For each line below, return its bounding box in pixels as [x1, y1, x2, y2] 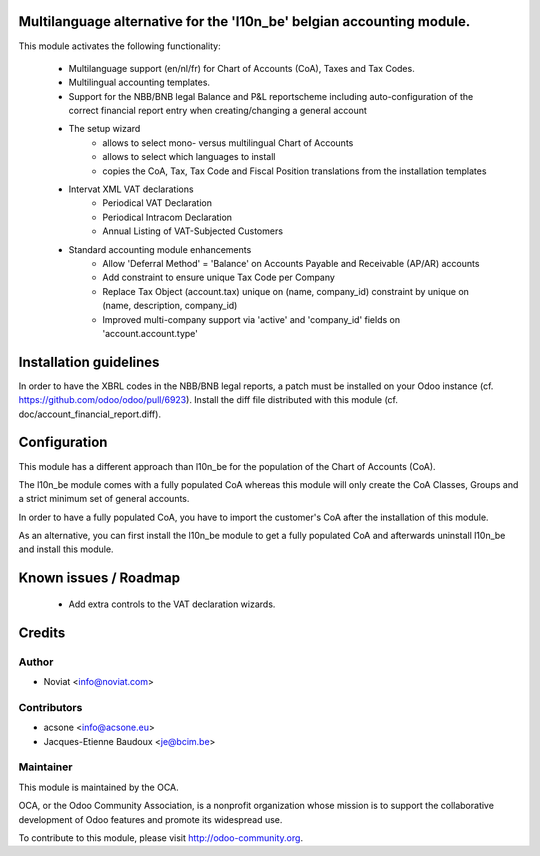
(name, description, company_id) [102, 300, 238, 312]
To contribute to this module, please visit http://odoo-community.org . [18, 831, 304, 844]
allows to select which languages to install [102, 151, 276, 163]
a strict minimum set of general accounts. [18, 493, 190, 505]
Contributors [18, 700, 83, 714]
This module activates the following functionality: [18, 40, 221, 52]
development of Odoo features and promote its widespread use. [18, 813, 283, 825]
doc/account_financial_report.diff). [18, 408, 162, 420]
